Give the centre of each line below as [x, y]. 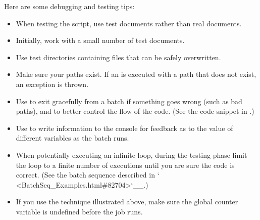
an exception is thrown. [52, 84]
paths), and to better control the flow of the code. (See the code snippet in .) [135, 111]
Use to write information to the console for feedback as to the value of [124, 128]
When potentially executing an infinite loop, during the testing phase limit [132, 155]
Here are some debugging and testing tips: [69, 6]
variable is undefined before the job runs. [79, 211]
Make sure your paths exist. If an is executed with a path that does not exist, [136, 74]
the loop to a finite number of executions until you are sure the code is [125, 165]
